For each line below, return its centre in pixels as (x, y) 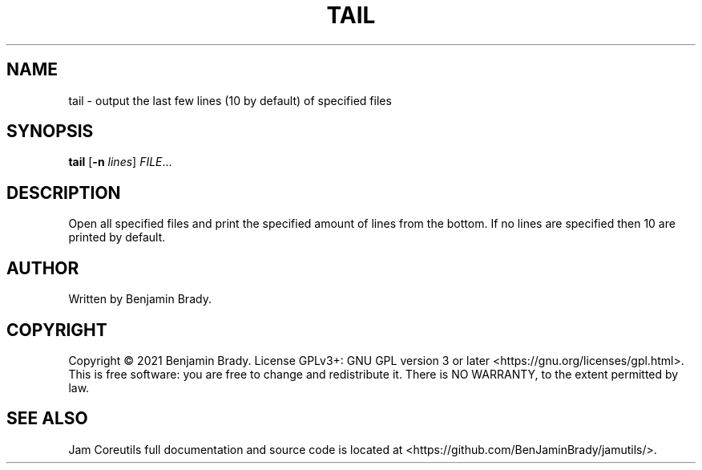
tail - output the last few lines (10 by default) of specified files (230, 100)
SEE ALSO (47, 419)
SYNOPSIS (50, 132)
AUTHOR (43, 268)
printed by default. (117, 237)
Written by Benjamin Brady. (140, 299)
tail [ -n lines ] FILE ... (120, 162)
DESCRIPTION (64, 192)
